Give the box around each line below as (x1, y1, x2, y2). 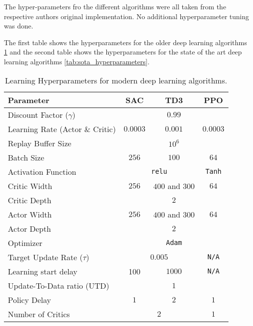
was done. (4, 21, 33, 31)
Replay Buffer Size (8, 137, 72, 149)
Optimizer (8, 237, 43, 248)
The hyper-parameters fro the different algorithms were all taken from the (4, 1, 227, 11)
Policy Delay (8, 294, 51, 305)
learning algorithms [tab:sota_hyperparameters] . (4, 56, 150, 66)
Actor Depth (8, 222, 51, 234)
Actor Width (8, 208, 52, 220)
